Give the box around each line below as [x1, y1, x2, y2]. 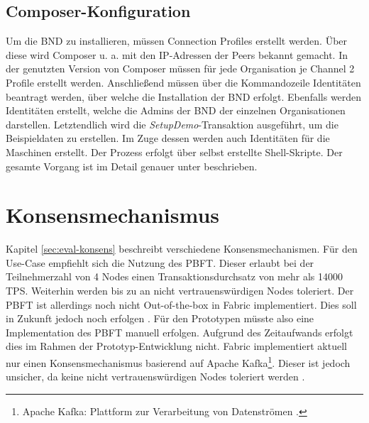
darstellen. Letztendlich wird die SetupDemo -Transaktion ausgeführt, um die [6, 116, 338, 131]
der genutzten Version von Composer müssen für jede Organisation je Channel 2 [6, 61, 355, 76]
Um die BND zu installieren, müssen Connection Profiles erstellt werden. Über [6, 33, 348, 48]
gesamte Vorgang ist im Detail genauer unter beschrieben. [6, 158, 258, 173]
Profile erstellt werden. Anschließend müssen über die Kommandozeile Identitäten [6, 75, 361, 89]
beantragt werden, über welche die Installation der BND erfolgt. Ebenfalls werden [6, 89, 362, 104]
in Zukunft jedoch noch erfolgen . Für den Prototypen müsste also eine [6, 311, 314, 326]
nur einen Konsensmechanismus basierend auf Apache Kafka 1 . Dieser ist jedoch [6, 353, 351, 370]
